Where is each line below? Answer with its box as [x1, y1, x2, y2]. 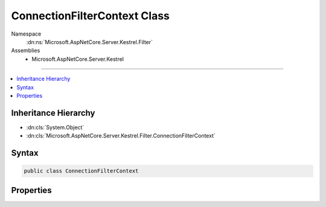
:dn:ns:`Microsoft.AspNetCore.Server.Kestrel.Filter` [26, 38, 153, 45]
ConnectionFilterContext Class [11, 9, 170, 22]
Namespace [11, 30, 42, 37]
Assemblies [11, 47, 40, 54]
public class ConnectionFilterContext [24, 168, 139, 174]
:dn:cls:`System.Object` [26, 124, 85, 131]
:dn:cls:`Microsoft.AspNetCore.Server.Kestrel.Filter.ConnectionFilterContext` [26, 132, 216, 139]
